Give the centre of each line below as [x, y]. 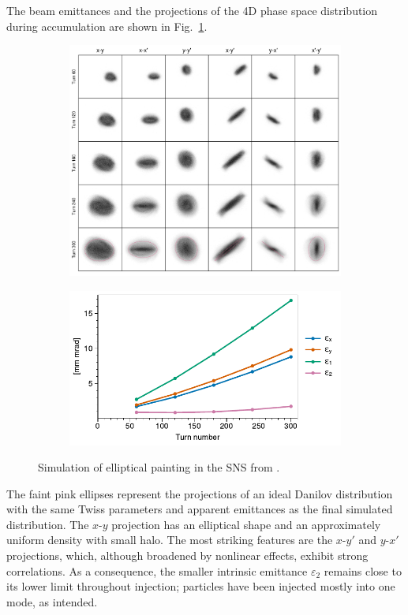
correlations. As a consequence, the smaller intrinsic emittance [157, 570]
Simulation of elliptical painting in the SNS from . [159, 467]
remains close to [363, 570]
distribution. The [48, 524]
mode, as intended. [52, 601]
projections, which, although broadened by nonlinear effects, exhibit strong [187, 555]
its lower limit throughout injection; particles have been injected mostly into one [201, 586]
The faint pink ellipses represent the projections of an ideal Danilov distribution [200, 493]
